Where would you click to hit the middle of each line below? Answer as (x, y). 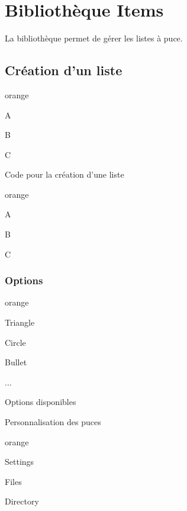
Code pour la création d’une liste (65, 174)
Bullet (16, 362)
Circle (15, 342)
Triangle (20, 322)
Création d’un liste (64, 70)
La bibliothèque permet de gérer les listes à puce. (94, 38)
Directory (22, 501)
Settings (20, 462)
